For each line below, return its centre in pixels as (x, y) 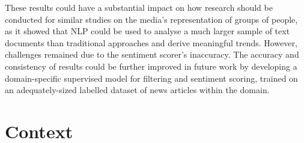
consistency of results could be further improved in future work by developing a (151, 66)
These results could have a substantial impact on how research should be (139, 7)
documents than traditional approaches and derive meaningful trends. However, (151, 42)
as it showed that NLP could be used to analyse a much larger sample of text (147, 31)
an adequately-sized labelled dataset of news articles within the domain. (137, 90)
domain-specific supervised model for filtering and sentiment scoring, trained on (151, 78)
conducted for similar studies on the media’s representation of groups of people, (151, 19)
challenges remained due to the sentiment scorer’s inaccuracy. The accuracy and (152, 54)
